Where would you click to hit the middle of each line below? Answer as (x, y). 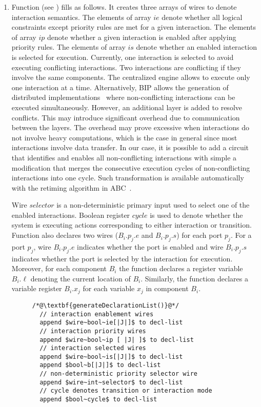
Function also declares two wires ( (65, 235)
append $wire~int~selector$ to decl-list (111, 382)
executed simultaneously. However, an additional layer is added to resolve (127, 107)
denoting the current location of (81, 278)
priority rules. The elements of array (68, 47)
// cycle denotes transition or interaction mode (126, 391)
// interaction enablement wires (97, 314)
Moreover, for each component (59, 268)
